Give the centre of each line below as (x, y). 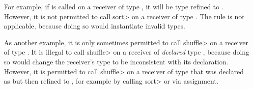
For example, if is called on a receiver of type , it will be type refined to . (114, 6)
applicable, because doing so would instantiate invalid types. (95, 26)
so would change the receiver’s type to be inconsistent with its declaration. (116, 61)
